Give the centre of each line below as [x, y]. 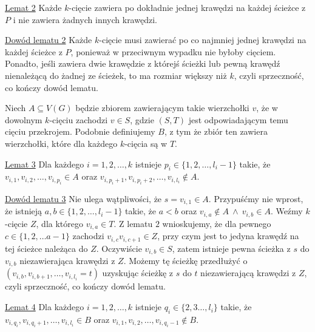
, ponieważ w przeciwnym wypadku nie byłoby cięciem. [173, 51]
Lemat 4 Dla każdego [45, 307]
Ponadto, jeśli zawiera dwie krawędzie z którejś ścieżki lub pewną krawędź [143, 63]
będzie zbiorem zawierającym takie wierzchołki [162, 108]
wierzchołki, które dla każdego [61, 143]
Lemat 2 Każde [33, 7]
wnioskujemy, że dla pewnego [217, 223]
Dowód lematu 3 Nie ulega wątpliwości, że [83, 198]
